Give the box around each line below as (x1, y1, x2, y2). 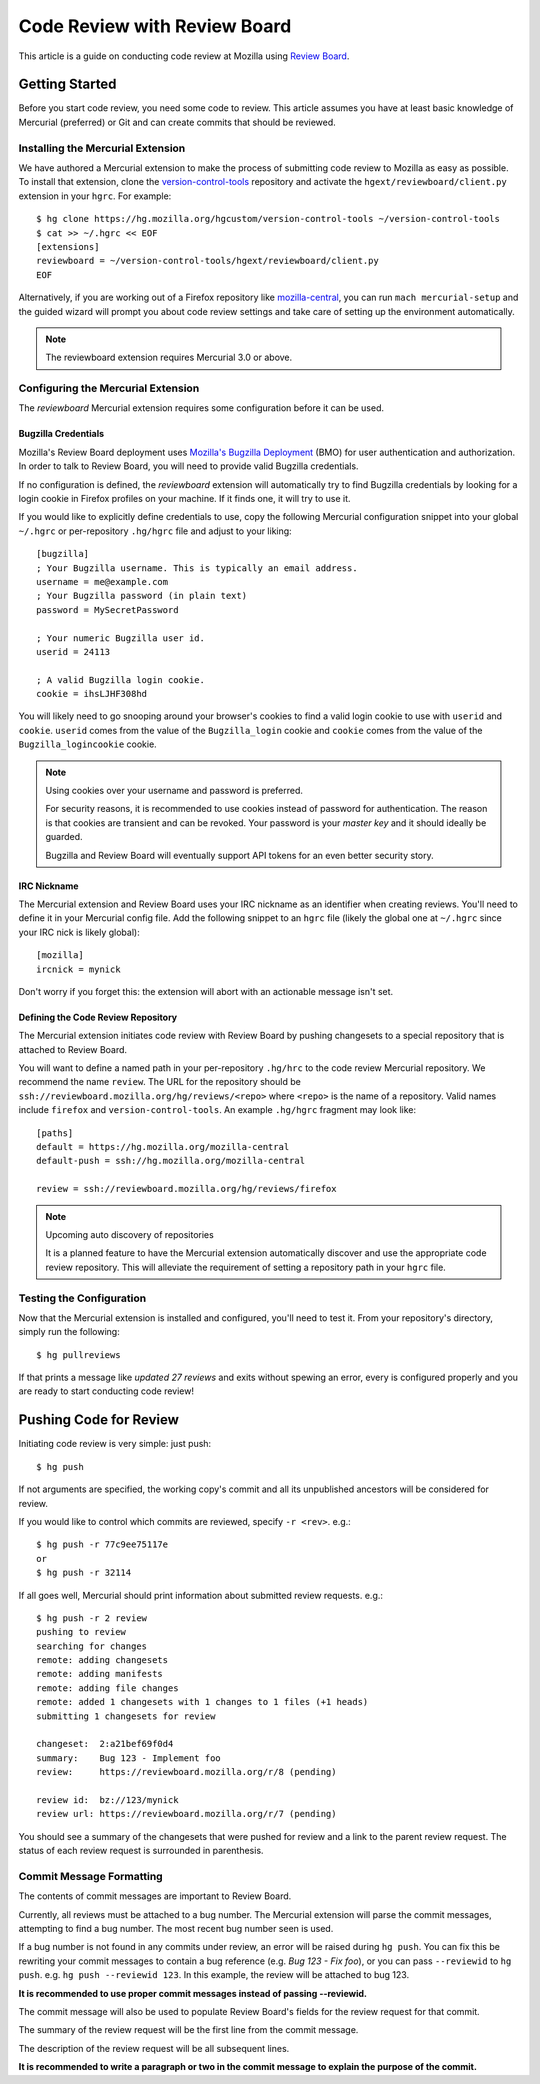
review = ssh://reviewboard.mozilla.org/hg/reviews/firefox (36, 1183, 337, 1195)
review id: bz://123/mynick (36, 1794, 179, 1805)
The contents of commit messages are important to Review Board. (18, 1890, 292, 1902)
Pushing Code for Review (18, 1411, 179, 1429)
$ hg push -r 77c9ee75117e (36, 1539, 169, 1550)
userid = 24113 (36, 646, 111, 657)
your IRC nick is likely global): (18, 926, 140, 938)
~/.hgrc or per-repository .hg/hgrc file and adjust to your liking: (18, 525, 292, 537)
